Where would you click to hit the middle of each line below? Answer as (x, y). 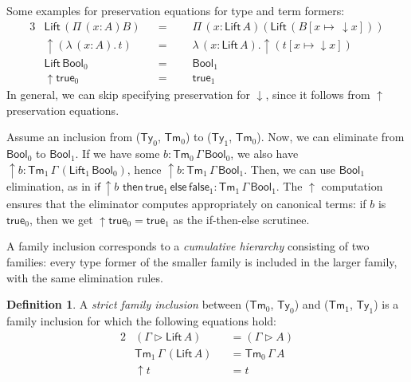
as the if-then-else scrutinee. (241, 219)
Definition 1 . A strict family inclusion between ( (128, 304)
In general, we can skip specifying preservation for (129, 95)
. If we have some (117, 154)
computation (352, 186)
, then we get (61, 219)
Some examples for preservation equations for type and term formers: (176, 10)
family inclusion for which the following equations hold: (141, 320)
